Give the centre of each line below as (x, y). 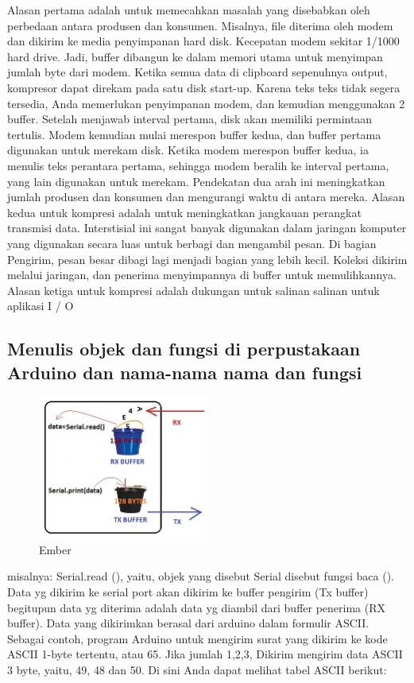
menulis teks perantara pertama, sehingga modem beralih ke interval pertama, (198, 165)
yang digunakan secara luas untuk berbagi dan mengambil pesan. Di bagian (192, 243)
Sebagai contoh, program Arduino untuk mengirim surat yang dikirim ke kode (197, 638)
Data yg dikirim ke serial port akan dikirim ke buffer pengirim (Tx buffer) (188, 591)
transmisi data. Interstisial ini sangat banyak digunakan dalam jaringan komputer (207, 228)
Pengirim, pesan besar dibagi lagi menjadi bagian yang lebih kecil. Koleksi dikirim (207, 259)
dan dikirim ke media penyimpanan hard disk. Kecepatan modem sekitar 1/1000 (203, 41)
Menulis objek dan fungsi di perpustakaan (184, 349)
